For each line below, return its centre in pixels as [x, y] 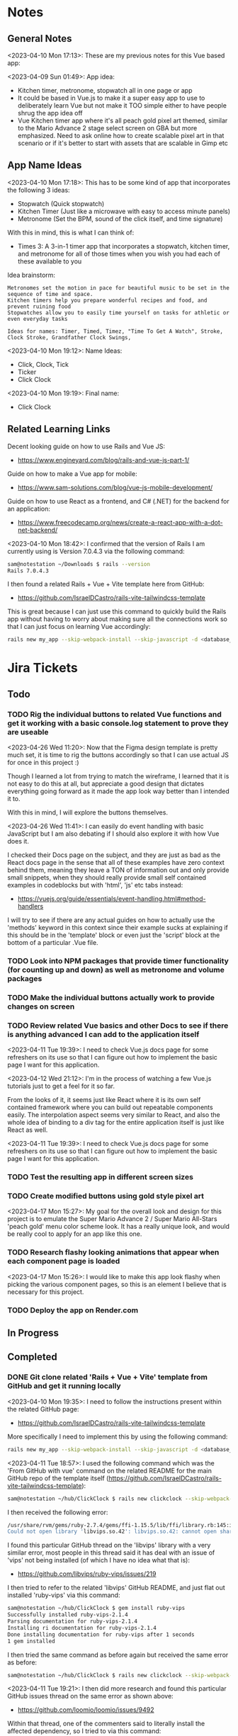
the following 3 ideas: [39, 190]
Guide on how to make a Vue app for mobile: [72, 473]
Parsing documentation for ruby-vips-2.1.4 [73, 1622]
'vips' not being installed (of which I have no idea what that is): [98, 1560]
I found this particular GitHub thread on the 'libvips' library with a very [109, 1545]
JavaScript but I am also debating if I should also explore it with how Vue [113, 834]
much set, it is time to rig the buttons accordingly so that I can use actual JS [118, 755]
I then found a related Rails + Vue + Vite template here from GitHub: [106, 584]
